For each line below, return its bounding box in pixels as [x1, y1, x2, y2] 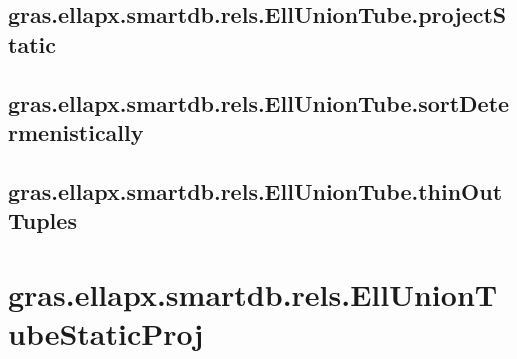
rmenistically [8, 116, 144, 147]
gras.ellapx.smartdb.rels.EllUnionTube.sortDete [8, 87, 510, 118]
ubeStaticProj [8, 312, 204, 353]
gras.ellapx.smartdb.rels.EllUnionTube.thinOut [8, 175, 503, 206]
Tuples [8, 205, 77, 236]
